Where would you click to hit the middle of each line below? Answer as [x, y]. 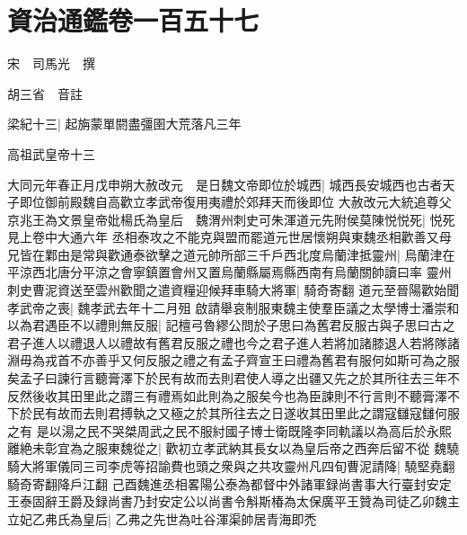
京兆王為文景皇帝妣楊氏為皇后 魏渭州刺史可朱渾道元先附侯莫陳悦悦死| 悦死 [231, 219]
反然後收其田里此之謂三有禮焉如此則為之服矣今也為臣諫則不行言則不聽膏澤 [227, 395]
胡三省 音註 [45, 93]
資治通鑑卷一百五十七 [133, 20]
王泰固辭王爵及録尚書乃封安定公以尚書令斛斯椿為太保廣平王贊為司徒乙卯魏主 [233, 501]
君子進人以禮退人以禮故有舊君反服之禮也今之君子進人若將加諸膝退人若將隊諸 [233, 342]
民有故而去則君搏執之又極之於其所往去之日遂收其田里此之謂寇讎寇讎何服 [246, 413]
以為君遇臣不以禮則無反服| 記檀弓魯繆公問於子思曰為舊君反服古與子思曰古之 [231, 325]
